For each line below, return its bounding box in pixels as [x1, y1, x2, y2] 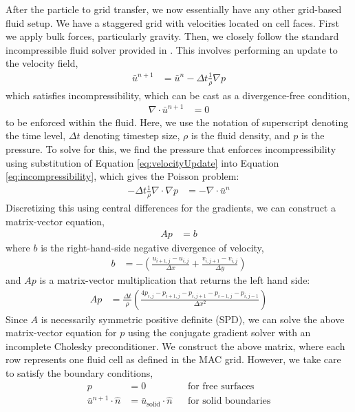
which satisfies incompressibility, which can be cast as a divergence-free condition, [6, 87, 350, 102]
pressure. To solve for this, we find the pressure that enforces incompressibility [6, 142, 336, 156]
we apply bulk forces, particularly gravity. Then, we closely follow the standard [6, 29, 339, 43]
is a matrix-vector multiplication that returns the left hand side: [39, 273, 310, 287]
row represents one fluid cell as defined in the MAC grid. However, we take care [6, 352, 341, 367]
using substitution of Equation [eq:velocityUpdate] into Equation [6, 155, 279, 169]
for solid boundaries [187, 396, 271, 406]
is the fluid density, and [191, 128, 290, 143]
